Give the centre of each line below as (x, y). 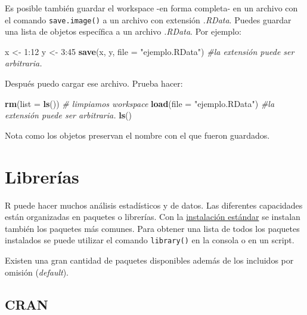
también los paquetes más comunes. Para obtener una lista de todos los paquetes (152, 228)
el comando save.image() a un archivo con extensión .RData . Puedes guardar (148, 19)
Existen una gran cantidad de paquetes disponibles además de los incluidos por (149, 260)
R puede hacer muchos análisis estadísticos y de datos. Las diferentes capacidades (154, 205)
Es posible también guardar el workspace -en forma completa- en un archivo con (151, 8)
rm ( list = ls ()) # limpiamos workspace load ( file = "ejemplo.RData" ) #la (140, 103)
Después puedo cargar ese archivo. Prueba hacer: (94, 83)
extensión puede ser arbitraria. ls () (68, 115)
